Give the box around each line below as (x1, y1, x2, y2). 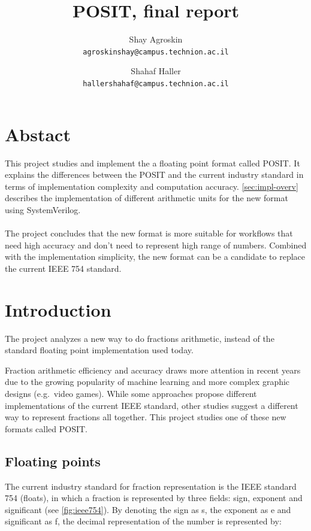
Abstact (5, 122, 71, 146)
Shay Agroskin (129, 33, 183, 45)
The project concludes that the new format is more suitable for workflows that (5, 227, 293, 239)
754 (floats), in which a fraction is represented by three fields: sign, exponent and (5, 491, 303, 504)
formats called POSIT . (5, 422, 87, 435)
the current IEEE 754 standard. (5, 262, 122, 274)
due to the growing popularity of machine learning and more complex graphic (5, 375, 290, 388)
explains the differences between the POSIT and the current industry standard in (5, 168, 304, 181)
